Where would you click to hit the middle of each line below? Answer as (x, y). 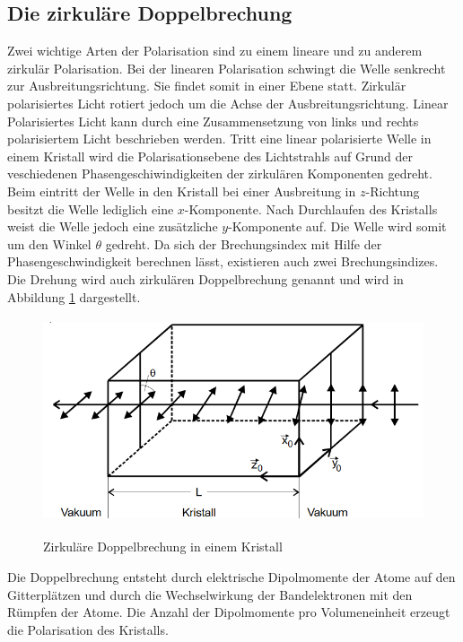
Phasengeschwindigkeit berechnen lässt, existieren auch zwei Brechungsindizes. (223, 261)
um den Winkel (49, 243)
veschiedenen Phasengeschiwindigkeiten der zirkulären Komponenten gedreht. (220, 174)
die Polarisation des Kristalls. (88, 629)
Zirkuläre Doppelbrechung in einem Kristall (163, 547)
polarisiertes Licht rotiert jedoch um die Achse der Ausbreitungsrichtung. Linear (228, 103)
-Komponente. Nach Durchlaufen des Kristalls (311, 208)
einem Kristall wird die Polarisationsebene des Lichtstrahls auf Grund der (210, 156)
